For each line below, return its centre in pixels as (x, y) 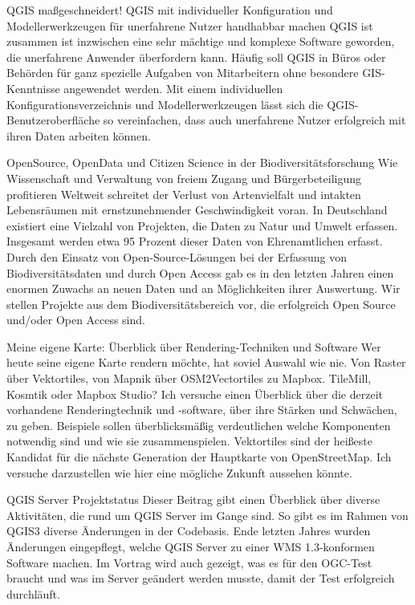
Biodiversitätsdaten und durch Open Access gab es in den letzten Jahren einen (200, 272)
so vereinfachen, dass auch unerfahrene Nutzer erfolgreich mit (254, 120)
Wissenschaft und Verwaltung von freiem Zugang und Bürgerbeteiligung (184, 178)
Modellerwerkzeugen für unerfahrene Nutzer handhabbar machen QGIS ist (190, 25)
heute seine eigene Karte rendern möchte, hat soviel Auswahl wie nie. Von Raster (206, 362)
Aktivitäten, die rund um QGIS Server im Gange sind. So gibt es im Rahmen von (207, 515)
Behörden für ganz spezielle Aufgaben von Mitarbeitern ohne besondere (183, 73)
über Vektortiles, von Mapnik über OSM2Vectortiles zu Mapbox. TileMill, (189, 378)
